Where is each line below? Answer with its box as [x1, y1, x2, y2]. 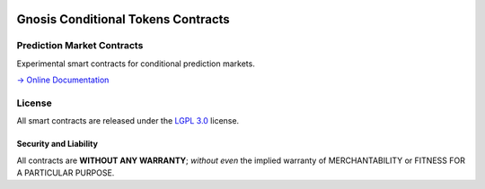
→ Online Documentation [16, 74, 110, 85]
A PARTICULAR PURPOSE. [16, 168, 115, 178]
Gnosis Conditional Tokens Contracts [16, 12, 231, 27]
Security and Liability [16, 139, 99, 150]
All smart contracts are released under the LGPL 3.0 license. [16, 116, 240, 126]
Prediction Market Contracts [16, 39, 144, 52]
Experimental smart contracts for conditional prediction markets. [16, 58, 255, 69]
